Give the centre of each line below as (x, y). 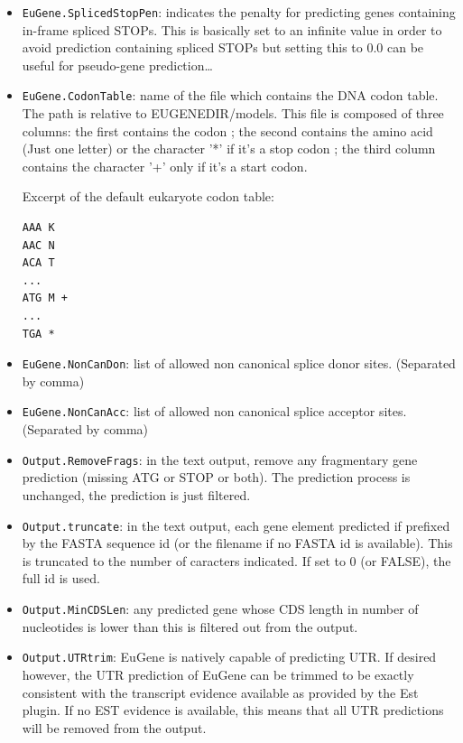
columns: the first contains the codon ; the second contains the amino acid (227, 130)
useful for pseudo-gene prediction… (117, 65)
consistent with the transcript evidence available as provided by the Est (220, 692)
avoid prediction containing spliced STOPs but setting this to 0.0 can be (223, 47)
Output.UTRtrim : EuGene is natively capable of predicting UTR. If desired (229, 657)
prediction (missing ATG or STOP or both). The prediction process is (216, 477)
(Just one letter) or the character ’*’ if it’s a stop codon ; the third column (229, 149)
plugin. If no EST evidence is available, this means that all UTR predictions (233, 710)
